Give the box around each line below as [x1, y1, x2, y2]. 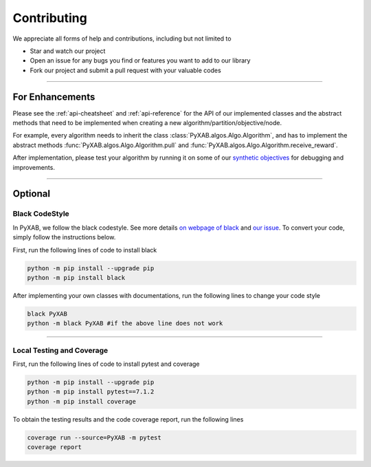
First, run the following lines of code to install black [12, 246, 157, 254]
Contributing [12, 10, 87, 25]
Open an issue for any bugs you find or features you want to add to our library [30, 56, 251, 65]
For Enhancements [12, 91, 95, 102]
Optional [12, 188, 51, 199]
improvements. [12, 163, 55, 171]
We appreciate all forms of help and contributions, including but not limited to [12, 34, 232, 43]
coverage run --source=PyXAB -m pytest [27, 433, 161, 442]
